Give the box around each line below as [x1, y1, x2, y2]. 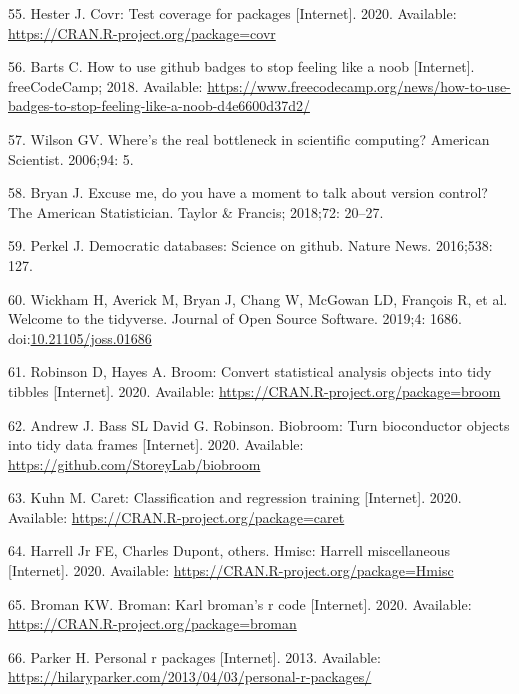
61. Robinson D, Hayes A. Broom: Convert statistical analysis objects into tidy [8, 361, 492, 382]
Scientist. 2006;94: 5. [8, 148, 134, 169]
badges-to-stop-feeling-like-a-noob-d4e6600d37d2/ [8, 95, 310, 116]
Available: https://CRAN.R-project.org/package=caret [8, 506, 345, 527]
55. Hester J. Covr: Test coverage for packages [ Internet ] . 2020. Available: [8, 3, 457, 23]
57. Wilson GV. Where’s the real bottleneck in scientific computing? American [8, 128, 490, 149]
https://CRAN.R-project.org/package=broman [8, 613, 297, 634]
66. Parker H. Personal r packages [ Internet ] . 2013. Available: [8, 646, 381, 667]
